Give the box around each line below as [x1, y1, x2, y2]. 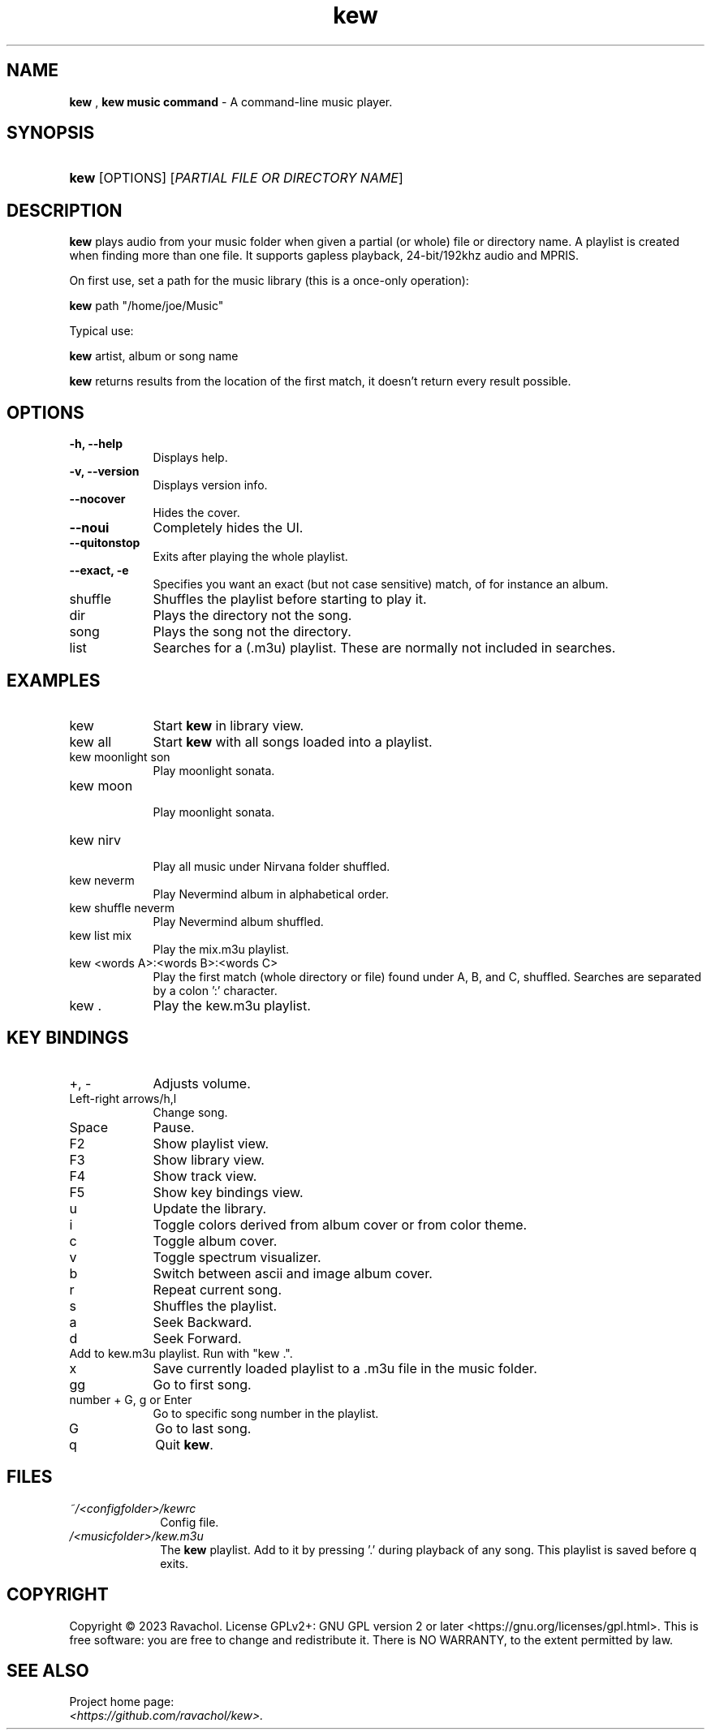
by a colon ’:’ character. [153, 983, 278, 997]
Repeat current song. [153, 1281, 282, 1298]
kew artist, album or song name [69, 349, 239, 364]
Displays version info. [153, 478, 268, 493]
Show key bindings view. [153, 1183, 304, 1200]
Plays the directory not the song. [153, 607, 352, 624]
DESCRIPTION [6, 200, 123, 221]
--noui [69, 519, 110, 536]
